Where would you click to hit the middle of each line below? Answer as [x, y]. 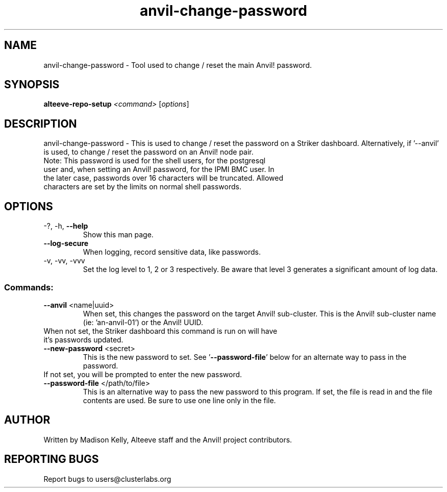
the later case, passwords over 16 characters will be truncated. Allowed [163, 178]
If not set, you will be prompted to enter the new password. [143, 374]
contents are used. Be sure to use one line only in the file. [179, 400]
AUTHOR [27, 420]
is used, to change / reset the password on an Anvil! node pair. [148, 152]
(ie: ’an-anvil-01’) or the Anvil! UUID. [143, 322]
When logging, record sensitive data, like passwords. [172, 252]
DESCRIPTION [41, 124]
